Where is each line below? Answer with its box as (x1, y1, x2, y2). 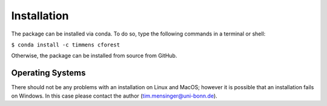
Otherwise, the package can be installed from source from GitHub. (11, 52, 177, 60)
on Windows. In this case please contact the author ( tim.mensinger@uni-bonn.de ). (11, 92, 217, 99)
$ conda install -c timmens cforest (11, 41, 121, 48)
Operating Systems (11, 68, 86, 78)
